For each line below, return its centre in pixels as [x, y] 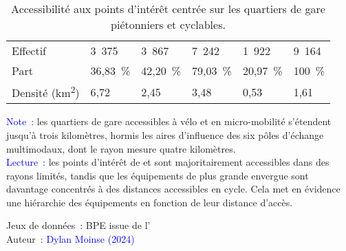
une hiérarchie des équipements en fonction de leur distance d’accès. [150, 202]
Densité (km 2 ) [46, 92]
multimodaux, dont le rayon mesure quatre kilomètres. [121, 148]
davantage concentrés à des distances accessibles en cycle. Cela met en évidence [173, 189]
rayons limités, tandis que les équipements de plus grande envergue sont [158, 175]
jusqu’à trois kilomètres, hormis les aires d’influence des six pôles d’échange [165, 134]
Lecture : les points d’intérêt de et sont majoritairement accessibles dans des [168, 162]
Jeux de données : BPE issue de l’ [78, 225]
